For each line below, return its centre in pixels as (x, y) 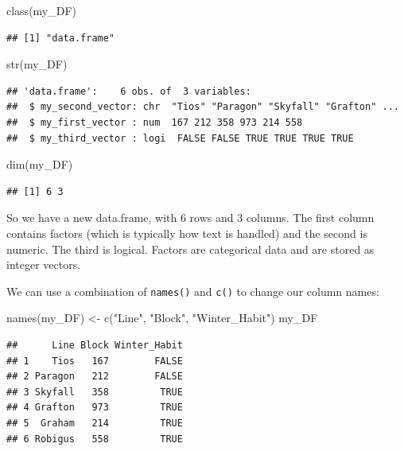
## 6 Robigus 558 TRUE (95, 439)
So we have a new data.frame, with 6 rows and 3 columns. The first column (190, 218)
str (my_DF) (37, 64)
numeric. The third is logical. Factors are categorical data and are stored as (190, 249)
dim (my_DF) (40, 164)
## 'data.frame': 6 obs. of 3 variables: (129, 91)
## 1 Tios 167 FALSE (95, 361)
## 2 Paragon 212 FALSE (95, 377)
